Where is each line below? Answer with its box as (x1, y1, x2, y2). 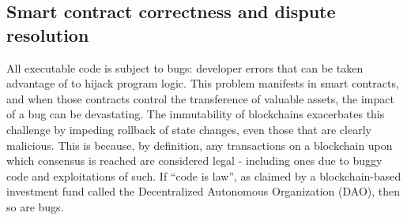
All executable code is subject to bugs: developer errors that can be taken (6, 59, 364, 76)
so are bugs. (6, 198, 64, 214)
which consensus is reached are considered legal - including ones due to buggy (6, 152, 383, 169)
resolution (6, 22, 89, 47)
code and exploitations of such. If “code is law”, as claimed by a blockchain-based (6, 167, 401, 184)
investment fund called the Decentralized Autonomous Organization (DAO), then (6, 183, 401, 199)
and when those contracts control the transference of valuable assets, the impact (6, 90, 394, 106)
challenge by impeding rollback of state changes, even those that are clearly (6, 121, 371, 137)
